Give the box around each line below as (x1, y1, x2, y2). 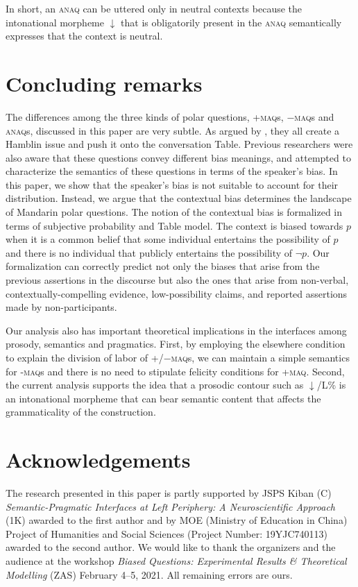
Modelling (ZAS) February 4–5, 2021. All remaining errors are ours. (6, 567, 293, 581)
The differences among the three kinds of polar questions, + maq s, (6, 109, 284, 124)
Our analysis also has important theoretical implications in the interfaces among (6, 323, 347, 337)
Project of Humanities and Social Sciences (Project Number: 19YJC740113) (6, 526, 328, 541)
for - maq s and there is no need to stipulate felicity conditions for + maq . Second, (6, 364, 345, 378)
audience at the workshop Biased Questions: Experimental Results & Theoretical (6, 554, 347, 568)
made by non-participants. (6, 300, 117, 314)
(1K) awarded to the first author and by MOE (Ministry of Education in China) (6, 513, 348, 527)
